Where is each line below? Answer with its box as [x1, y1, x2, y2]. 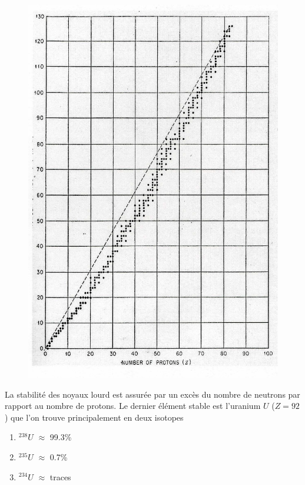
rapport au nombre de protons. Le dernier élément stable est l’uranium [5, 399, 261, 412]
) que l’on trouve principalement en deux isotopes [5, 411, 184, 423]
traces [49, 470, 71, 483]
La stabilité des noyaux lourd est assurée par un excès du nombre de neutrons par [5, 388, 300, 400]
